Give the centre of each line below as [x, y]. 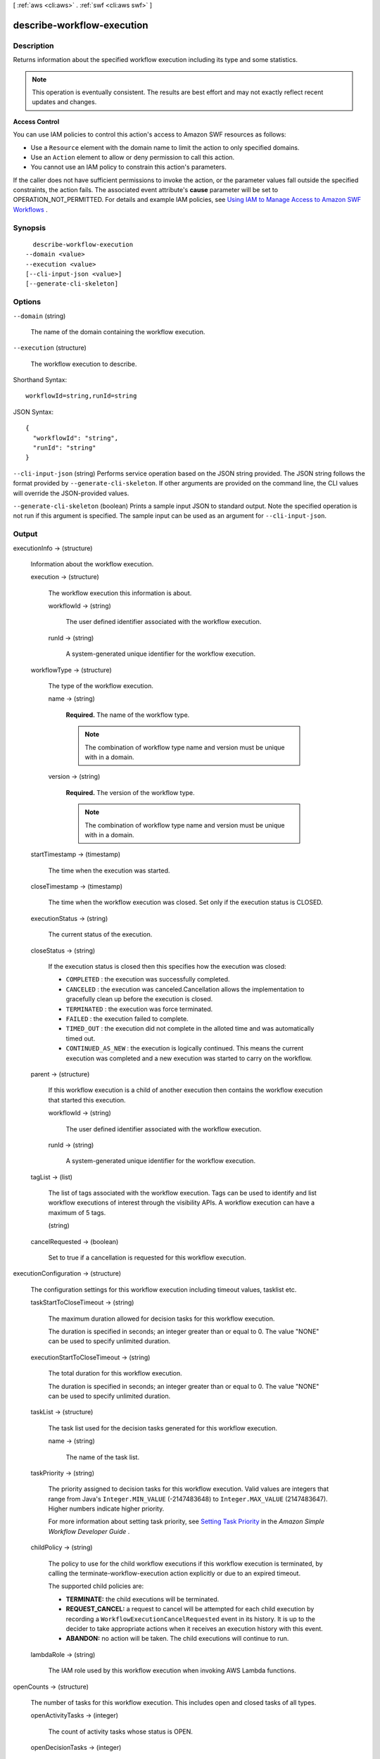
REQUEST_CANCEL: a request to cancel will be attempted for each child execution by [190, 1609]
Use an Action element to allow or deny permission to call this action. [133, 157]
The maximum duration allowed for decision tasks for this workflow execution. [161, 1319]
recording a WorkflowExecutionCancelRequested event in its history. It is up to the [191, 1619]
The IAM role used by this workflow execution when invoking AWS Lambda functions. [172, 1670]
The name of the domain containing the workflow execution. [118, 331]
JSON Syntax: [33, 412]
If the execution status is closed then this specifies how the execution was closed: [167, 967]
